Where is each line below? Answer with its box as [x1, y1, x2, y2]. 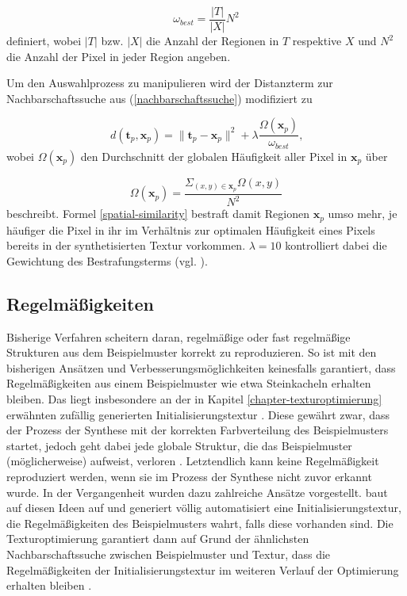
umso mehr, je [328, 205, 397, 222]
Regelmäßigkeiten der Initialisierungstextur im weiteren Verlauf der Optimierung [6, 561, 399, 578]
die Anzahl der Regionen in [146, 32, 279, 49]
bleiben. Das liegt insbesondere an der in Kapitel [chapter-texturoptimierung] [6, 390, 382, 407]
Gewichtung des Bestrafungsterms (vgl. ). [6, 252, 208, 269]
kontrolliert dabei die [285, 237, 387, 254]
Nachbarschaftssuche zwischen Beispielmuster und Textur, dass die [6, 545, 331, 562]
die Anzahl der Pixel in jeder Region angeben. [6, 48, 231, 64]
